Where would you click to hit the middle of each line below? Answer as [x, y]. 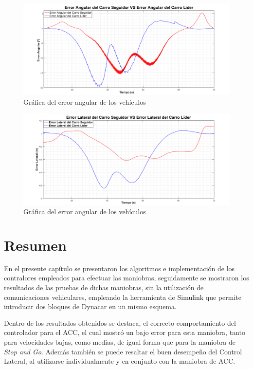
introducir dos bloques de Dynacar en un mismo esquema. [90, 306]
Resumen [35, 245]
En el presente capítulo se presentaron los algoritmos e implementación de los [119, 268]
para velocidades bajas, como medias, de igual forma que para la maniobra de [120, 341]
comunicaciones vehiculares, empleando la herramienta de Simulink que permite [123, 297]
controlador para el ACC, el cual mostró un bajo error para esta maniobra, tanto [125, 332]
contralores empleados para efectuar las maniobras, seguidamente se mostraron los [126, 278]
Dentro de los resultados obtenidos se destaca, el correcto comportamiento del [120, 323]
